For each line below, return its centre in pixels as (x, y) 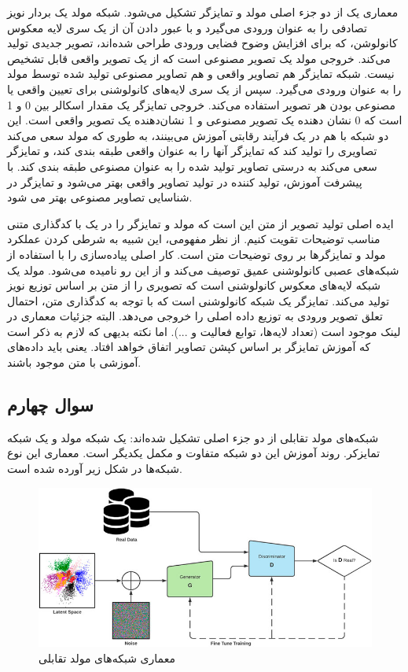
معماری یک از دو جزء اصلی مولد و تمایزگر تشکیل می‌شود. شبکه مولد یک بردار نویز (203, 12)
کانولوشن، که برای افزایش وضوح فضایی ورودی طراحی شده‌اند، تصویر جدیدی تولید (202, 43)
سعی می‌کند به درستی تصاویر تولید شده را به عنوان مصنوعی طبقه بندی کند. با (192, 166)
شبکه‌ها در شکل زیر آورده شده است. (95, 469)
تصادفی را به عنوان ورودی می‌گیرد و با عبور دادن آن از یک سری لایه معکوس (187, 27)
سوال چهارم (50, 405)
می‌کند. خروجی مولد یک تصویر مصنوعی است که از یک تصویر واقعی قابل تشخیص (199, 58)
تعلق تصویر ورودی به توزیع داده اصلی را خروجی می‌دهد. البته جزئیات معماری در (195, 316)
